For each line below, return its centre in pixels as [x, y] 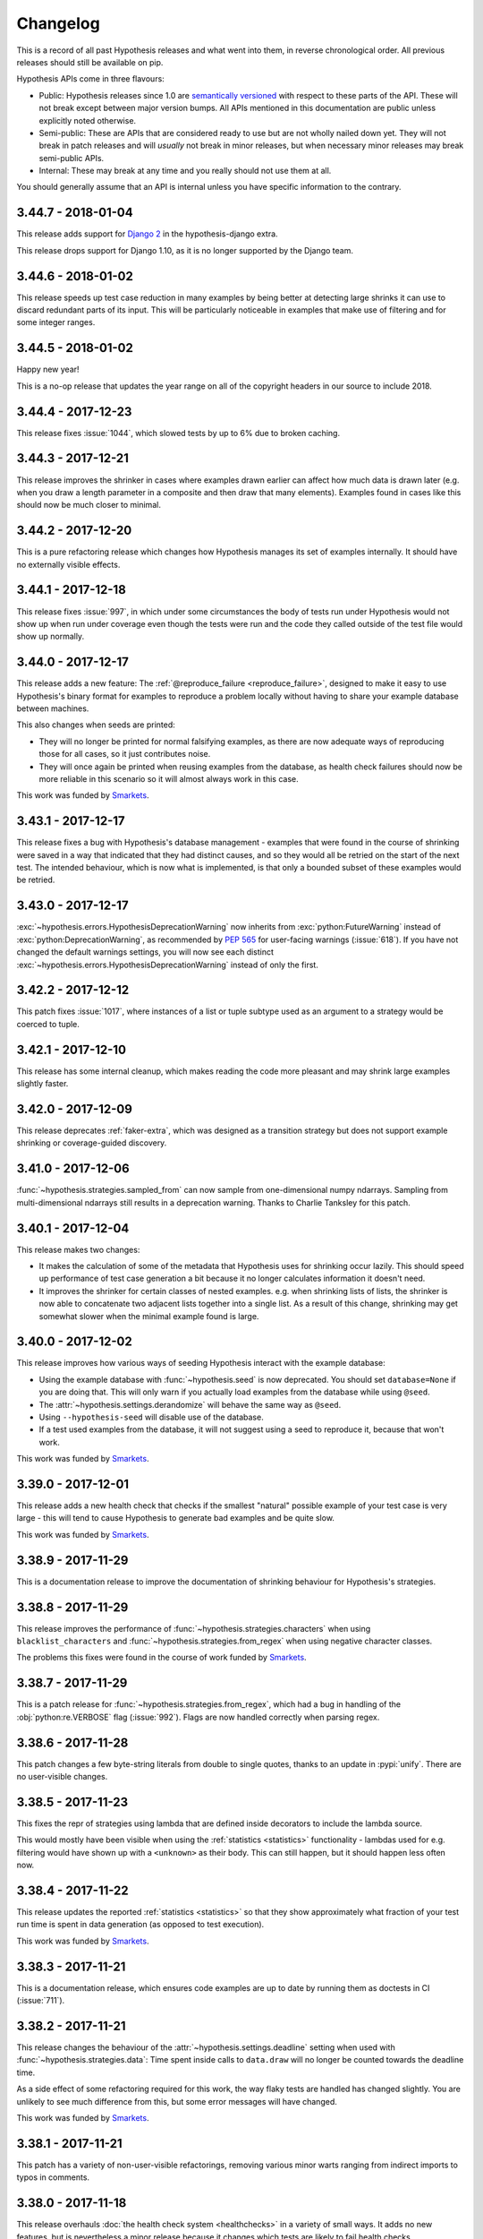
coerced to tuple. [48, 1024]
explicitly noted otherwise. [88, 120]
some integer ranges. [56, 322]
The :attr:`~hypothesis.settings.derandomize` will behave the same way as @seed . [190, 1404]
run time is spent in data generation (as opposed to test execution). [140, 1925]
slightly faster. [42, 1084]
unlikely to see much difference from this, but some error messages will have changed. [177, 2101]
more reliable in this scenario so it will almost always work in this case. [169, 778]
